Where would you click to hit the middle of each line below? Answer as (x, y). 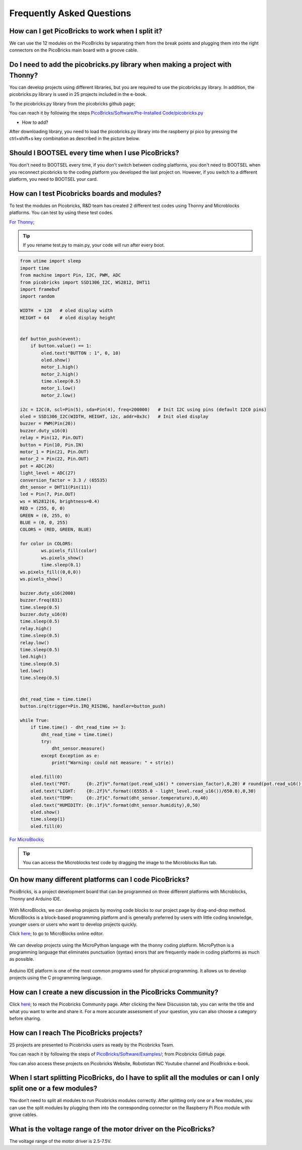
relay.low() (35, 643)
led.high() (33, 657)
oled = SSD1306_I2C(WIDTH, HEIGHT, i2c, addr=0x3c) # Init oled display (114, 417)
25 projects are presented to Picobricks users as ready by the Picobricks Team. (92, 1044)
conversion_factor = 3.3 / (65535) (64, 480)
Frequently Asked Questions (70, 13)
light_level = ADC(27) (48, 473)
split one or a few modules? (53, 1089)
